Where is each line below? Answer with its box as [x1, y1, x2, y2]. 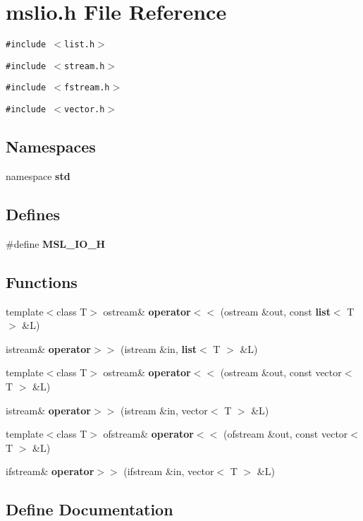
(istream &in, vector [120, 402, 208, 417]
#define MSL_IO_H [6, 236, 106, 251]
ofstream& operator [103, 426, 194, 441]
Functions [6, 270, 78, 292]
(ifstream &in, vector [123, 464, 214, 479]
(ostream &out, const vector [220, 365, 342, 380]
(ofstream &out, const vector [223, 426, 348, 441]
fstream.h [64, 83, 110, 93]
